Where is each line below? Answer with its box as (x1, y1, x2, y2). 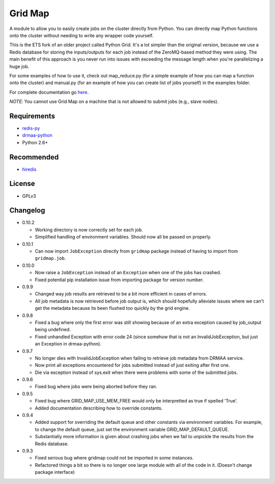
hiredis (22, 166, 37, 172)
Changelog (9, 206, 45, 215)
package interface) (35, 469, 75, 475)
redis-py (22, 125, 40, 131)
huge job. (9, 63, 30, 69)
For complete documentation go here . (9, 89, 89, 95)
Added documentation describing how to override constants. (35, 405, 163, 411)
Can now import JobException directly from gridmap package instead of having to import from (35, 248, 238, 254)
